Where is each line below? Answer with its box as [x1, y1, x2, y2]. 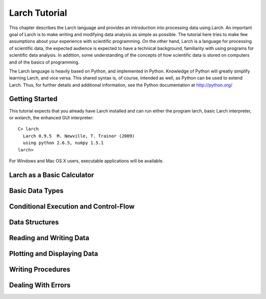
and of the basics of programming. [9, 59, 80, 65]
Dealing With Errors [9, 281, 71, 289]
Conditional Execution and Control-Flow [9, 202, 135, 211]
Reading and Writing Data [9, 233, 90, 242]
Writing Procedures [9, 265, 71, 273]
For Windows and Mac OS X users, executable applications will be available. [9, 158, 164, 164]
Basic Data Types [9, 187, 64, 195]
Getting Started [9, 95, 58, 103]
